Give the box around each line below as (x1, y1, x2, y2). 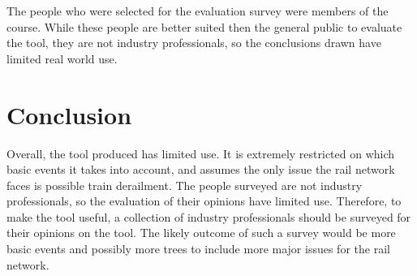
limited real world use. (6, 50, 118, 67)
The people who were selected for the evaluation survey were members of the (6, 2, 389, 19)
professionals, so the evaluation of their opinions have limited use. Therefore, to (6, 192, 402, 209)
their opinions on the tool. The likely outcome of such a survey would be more (6, 224, 396, 241)
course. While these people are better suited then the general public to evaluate (6, 18, 402, 35)
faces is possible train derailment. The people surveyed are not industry (6, 176, 363, 193)
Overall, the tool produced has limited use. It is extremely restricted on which (6, 144, 395, 162)
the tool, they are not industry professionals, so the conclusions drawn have (6, 34, 381, 51)
